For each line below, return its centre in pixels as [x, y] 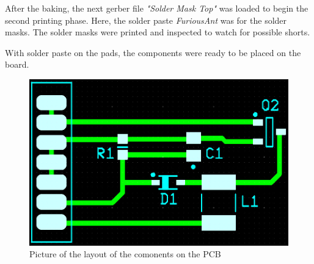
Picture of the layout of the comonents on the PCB [125, 254]
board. [17, 64]
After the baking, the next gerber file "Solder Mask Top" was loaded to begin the [157, 8]
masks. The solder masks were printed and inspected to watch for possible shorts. [158, 32]
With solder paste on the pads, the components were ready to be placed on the [153, 52]
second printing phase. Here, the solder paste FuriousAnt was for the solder [146, 20]
